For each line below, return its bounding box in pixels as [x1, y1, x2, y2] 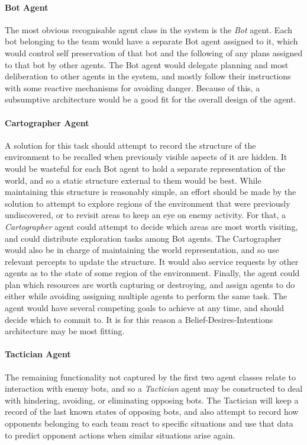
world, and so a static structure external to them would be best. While [5, 174, 261, 186]
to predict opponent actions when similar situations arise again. [5, 428, 235, 441]
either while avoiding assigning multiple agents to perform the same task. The [5, 290, 287, 302]
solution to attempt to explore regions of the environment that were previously [5, 197, 290, 209]
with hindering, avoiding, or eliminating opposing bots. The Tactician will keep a [5, 393, 299, 406]
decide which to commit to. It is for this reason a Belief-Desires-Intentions [5, 313, 273, 325]
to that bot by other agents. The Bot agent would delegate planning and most [5, 58, 289, 71]
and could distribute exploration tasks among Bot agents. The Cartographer [5, 232, 282, 244]
